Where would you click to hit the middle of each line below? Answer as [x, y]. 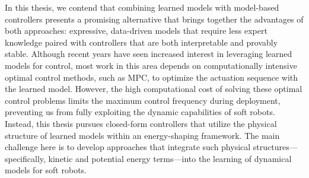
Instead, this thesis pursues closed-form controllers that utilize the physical [141, 123]
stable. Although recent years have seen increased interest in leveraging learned [149, 54]
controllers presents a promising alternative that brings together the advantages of [154, 19]
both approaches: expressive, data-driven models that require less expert [136, 31]
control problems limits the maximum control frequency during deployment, [143, 100]
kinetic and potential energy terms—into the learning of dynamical [170, 158]
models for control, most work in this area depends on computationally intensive [151, 65]
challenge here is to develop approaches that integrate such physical [128, 147]
